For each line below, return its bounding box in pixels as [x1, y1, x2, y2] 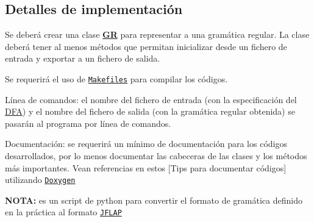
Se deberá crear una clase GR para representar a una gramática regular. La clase [5, 28, 310, 41]
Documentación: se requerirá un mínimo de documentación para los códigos [5, 137, 287, 150]
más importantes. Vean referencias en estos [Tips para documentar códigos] [5, 161, 287, 174]
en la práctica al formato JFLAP [5, 206, 122, 218]
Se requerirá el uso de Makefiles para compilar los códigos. [5, 72, 228, 85]
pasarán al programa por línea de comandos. [5, 116, 171, 129]
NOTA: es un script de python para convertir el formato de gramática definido [5, 193, 302, 206]
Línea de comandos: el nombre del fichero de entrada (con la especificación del [5, 93, 297, 106]
